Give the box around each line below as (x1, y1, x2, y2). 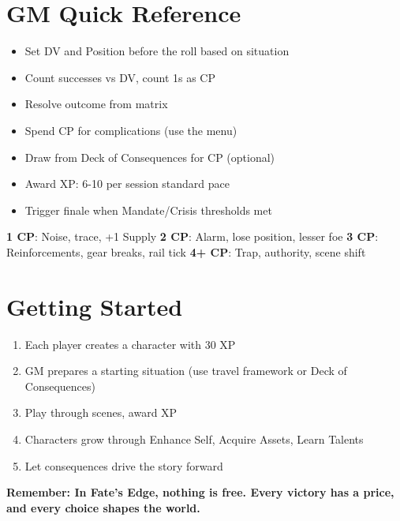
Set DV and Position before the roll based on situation (24, 43, 290, 59)
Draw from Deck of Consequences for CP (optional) (24, 148, 275, 165)
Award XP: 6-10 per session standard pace (24, 175, 230, 192)
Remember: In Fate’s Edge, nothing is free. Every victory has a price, (6, 484, 394, 500)
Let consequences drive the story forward (24, 457, 223, 474)
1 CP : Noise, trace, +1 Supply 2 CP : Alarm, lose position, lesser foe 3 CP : (6, 228, 379, 245)
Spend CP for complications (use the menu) (24, 122, 237, 138)
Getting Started (6, 290, 183, 322)
